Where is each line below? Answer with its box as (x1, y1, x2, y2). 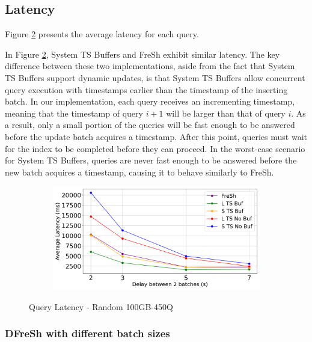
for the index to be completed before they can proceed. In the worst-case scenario (5, 142, 305, 154)
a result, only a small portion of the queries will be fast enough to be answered (5, 118, 295, 131)
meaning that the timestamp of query (5, 106, 143, 119)
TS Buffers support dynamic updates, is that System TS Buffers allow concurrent (5, 71, 305, 84)
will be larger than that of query (166, 106, 286, 119)
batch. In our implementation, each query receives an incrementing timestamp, (5, 95, 295, 108)
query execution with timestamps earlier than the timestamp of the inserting (5, 83, 288, 96)
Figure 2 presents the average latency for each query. (5, 28, 199, 40)
